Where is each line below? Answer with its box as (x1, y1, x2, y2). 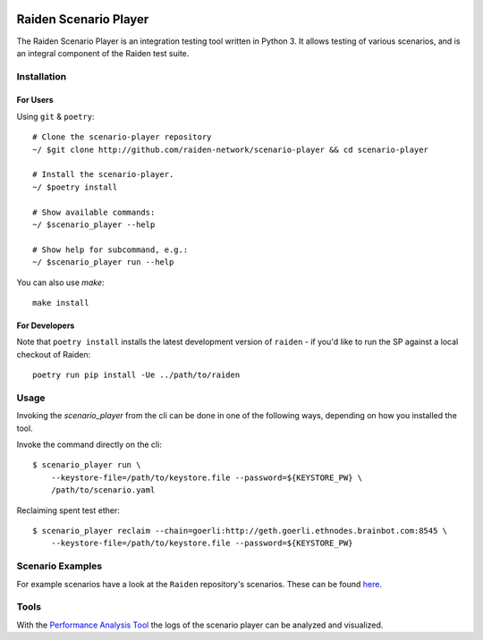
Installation (16, 70, 67, 82)
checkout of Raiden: (16, 349, 91, 359)
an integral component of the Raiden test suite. (16, 47, 190, 58)
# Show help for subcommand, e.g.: (32, 244, 189, 255)
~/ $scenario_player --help (32, 219, 156, 230)
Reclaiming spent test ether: (16, 505, 120, 516)
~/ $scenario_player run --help (32, 257, 174, 267)
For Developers (16, 320, 75, 331)
